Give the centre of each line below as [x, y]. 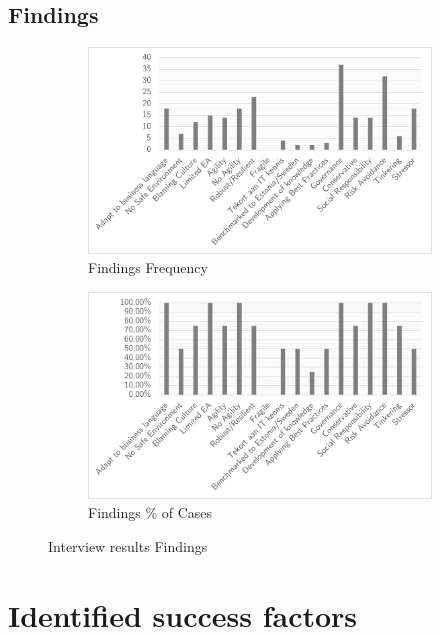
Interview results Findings [128, 545]
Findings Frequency [148, 267]
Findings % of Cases [150, 512]
